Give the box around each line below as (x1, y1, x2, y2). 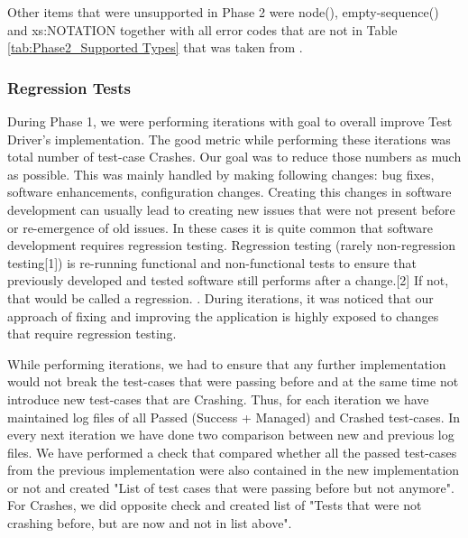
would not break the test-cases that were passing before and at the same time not (7, 372, 459, 391)
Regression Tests (7, 76, 132, 98)
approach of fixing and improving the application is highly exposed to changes (7, 306, 439, 325)
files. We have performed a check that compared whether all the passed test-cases (7, 442, 457, 461)
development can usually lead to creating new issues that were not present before (7, 199, 455, 218)
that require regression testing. (7, 324, 177, 343)
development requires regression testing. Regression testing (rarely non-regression (7, 236, 456, 255)
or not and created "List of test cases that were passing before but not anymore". (7, 478, 454, 496)
